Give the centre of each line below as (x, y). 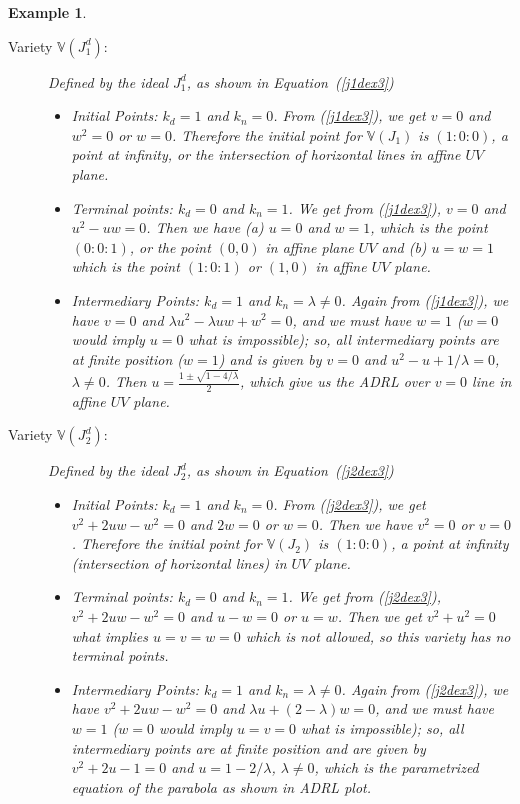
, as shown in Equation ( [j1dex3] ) (290, 81)
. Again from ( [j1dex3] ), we (425, 299)
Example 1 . (47, 12)
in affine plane (309, 246)
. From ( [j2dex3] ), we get (349, 504)
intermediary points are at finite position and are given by (248, 747)
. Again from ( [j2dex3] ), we (425, 688)
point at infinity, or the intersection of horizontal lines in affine (266, 154)
